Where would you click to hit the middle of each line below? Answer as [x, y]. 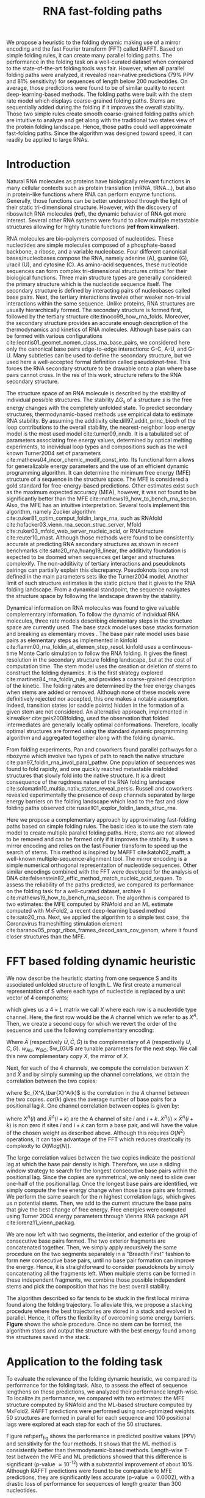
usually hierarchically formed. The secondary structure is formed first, [95, 310]
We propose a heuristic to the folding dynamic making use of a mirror [94, 42]
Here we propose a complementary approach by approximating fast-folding [101, 819]
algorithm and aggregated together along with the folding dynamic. [91, 737]
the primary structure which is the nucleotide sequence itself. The [89, 284]
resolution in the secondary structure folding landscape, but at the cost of [99, 659]
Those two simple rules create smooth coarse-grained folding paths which [100, 114]
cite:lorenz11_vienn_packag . [41, 1222]
